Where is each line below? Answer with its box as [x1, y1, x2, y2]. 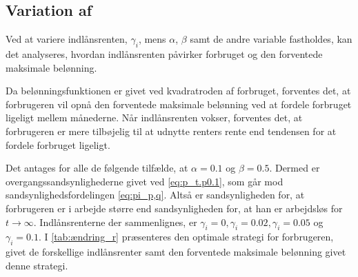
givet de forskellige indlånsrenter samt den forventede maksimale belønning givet [6, 245, 346, 259]
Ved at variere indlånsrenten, [6, 32, 128, 46]
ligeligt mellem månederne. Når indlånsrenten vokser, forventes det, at [6, 110, 303, 125]
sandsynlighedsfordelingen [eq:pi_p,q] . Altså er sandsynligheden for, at [6, 187, 305, 202]
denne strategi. [6, 258, 68, 272]
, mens [138, 32, 166, 46]
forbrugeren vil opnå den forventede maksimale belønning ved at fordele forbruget [6, 96, 352, 111]
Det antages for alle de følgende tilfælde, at [6, 161, 188, 175]
